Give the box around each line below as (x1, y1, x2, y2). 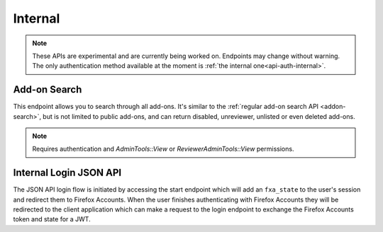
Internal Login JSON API (13, 167, 122, 179)
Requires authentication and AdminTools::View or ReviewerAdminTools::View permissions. (32, 145, 294, 153)
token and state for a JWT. (13, 215, 91, 224)
